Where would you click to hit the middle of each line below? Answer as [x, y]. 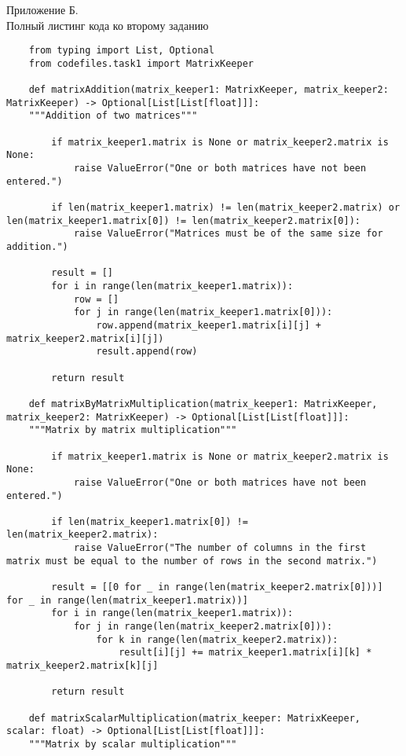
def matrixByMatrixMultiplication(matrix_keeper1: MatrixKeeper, [203, 404]
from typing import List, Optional [121, 51]
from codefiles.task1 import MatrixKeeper [141, 63]
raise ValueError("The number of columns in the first [220, 548]
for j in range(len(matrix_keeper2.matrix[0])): [203, 627]
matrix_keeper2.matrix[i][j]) [85, 338]
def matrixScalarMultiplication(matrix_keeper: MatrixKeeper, [195, 718]
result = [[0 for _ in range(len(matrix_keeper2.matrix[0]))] [217, 587]
